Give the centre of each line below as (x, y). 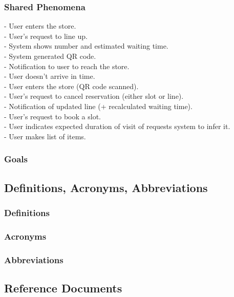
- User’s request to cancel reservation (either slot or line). (94, 96)
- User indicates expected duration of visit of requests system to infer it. (117, 126)
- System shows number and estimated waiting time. (86, 46)
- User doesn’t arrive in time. (50, 76)
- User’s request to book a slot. (52, 116)
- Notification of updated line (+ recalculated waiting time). (98, 106)
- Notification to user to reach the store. (67, 66)
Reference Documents (63, 288)
